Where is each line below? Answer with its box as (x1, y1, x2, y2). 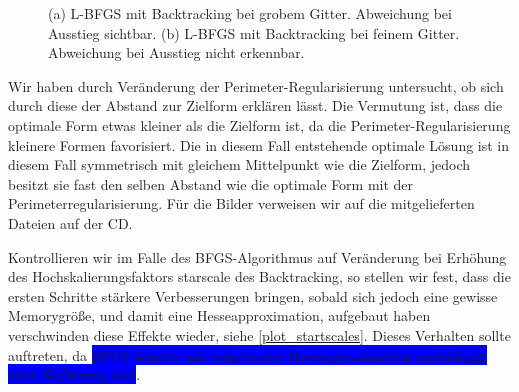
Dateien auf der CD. (8, 212, 133, 233)
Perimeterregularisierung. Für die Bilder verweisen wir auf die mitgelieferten (8, 193, 475, 214)
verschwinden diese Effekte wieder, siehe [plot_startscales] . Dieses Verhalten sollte (8, 324, 511, 345)
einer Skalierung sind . (8, 364, 141, 385)
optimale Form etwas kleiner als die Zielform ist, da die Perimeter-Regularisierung (8, 114, 511, 135)
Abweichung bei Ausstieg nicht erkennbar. (48, 42, 305, 63)
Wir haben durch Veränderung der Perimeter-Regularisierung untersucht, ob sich (8, 75, 504, 96)
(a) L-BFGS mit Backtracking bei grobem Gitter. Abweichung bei (48, 3, 452, 23)
